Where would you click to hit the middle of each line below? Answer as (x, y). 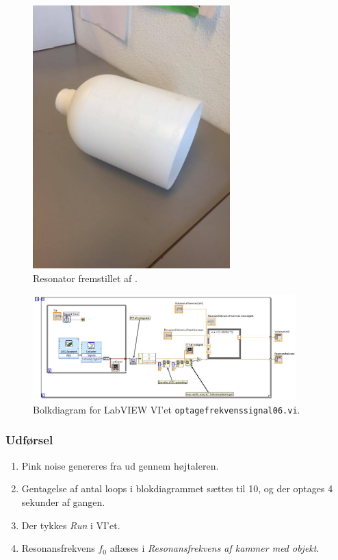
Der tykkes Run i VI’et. (71, 525)
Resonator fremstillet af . (85, 278)
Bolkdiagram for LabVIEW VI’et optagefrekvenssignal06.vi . (167, 409)
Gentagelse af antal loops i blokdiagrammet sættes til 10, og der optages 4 (177, 488)
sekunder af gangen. (63, 501)
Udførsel (29, 440)
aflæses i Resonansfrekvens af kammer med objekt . (214, 548)
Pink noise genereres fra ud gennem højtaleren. (120, 465)
